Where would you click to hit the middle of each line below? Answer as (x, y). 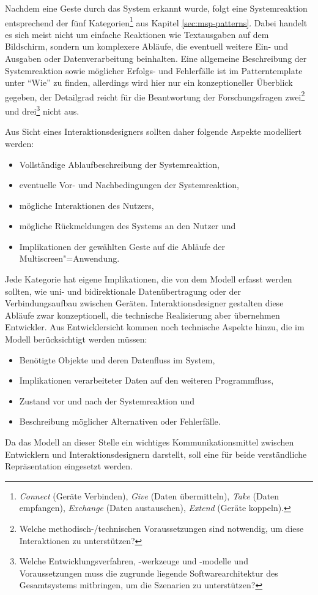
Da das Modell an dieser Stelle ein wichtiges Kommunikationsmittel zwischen (150, 442)
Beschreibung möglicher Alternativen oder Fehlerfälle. (120, 421)
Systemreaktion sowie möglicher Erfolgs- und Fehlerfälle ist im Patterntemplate (154, 70)
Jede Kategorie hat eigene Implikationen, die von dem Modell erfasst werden (149, 279)
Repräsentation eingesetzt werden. (69, 466)
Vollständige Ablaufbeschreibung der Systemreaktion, (119, 164)
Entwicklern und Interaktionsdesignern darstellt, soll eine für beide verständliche (156, 454)
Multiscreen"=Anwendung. (69, 258)
